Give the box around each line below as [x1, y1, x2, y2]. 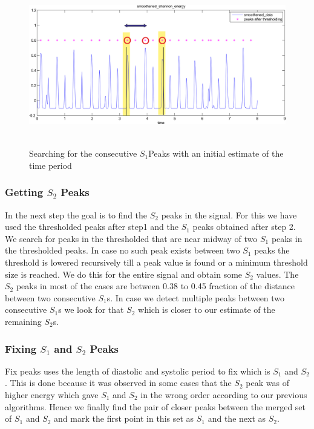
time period [29, 159, 72, 171]
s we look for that [58, 303, 124, 316]
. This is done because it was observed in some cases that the [5, 376, 232, 389]
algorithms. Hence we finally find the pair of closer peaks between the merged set [5, 400, 306, 413]
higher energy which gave [5, 388, 99, 401]
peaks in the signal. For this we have [161, 208, 297, 221]
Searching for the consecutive [29, 147, 137, 160]
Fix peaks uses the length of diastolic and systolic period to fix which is [5, 364, 270, 377]
